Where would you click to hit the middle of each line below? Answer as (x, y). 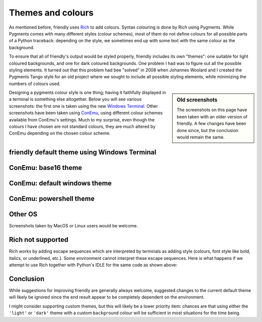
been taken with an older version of (212, 117)
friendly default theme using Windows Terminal (82, 152)
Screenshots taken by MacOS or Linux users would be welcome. (74, 226)
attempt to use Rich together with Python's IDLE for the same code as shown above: (93, 265)
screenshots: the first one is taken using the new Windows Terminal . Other (83, 106)
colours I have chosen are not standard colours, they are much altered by (82, 127)
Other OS (23, 214)
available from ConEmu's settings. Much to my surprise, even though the (82, 119)
